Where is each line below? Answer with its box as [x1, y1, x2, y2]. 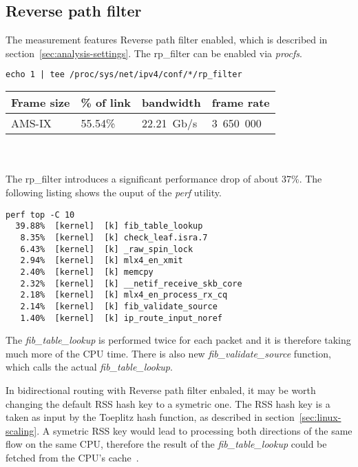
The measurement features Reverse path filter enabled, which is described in [6, 32, 328, 47]
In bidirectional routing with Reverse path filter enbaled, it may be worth [6, 382, 316, 397]
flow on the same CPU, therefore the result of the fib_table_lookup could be [6, 437, 327, 451]
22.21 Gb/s [142, 115, 198, 132]
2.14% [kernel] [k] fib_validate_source [20, 301, 218, 311]
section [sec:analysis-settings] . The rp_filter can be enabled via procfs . [6, 45, 302, 60]
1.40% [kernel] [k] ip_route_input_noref [20, 313, 222, 323]
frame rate [211, 94, 270, 111]
